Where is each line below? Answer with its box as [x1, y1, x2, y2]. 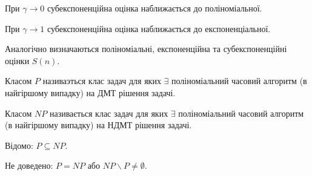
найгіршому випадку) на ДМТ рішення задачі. [5, 86, 176, 99]
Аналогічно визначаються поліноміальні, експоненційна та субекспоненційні [5, 42, 287, 55]
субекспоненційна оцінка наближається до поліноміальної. [47, 2, 262, 14]
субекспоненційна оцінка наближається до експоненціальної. [47, 22, 271, 34]
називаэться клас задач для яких [42, 74, 161, 87]
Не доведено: [5, 159, 53, 172]
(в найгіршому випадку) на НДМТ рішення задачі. [5, 119, 192, 131]
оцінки [5, 54, 30, 67]
